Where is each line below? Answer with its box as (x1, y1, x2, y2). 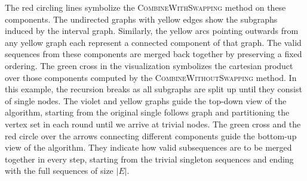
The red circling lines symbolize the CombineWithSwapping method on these (5, 1, 286, 13)
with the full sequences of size (5, 164, 113, 177)
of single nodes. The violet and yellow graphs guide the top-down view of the (5, 94, 287, 107)
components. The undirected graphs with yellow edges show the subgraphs (5, 13, 278, 25)
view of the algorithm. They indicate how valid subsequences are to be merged (5, 141, 292, 154)
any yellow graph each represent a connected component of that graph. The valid (5, 36, 302, 48)
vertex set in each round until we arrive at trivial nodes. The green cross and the (5, 117, 301, 130)
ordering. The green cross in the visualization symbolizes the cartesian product (5, 59, 293, 71)
